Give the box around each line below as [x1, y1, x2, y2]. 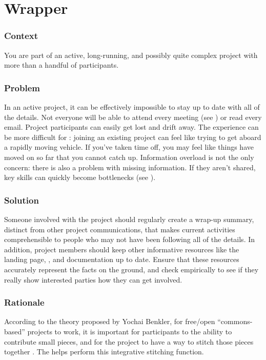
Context [4, 29, 38, 42]
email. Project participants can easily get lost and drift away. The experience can [4, 122, 259, 132]
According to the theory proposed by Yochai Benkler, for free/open [4, 316, 215, 327]
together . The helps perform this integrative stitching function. [4, 346, 204, 357]
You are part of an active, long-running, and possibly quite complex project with [4, 49, 258, 60]
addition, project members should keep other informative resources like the [4, 244, 239, 254]
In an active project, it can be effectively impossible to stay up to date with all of [4, 102, 260, 112]
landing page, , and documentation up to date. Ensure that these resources [4, 254, 239, 265]
